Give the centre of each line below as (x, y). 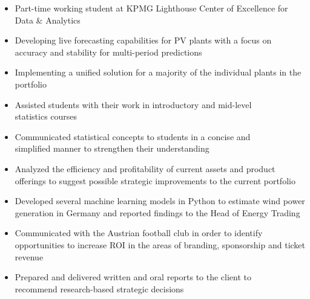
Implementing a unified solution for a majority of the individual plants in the (158, 72)
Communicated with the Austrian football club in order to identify (139, 233)
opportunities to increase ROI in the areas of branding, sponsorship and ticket (160, 244)
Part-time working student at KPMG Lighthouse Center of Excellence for (151, 8)
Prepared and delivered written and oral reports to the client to (133, 277)
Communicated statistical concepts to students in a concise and (133, 136)
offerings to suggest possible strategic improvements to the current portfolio (155, 180)
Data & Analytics (48, 20)
